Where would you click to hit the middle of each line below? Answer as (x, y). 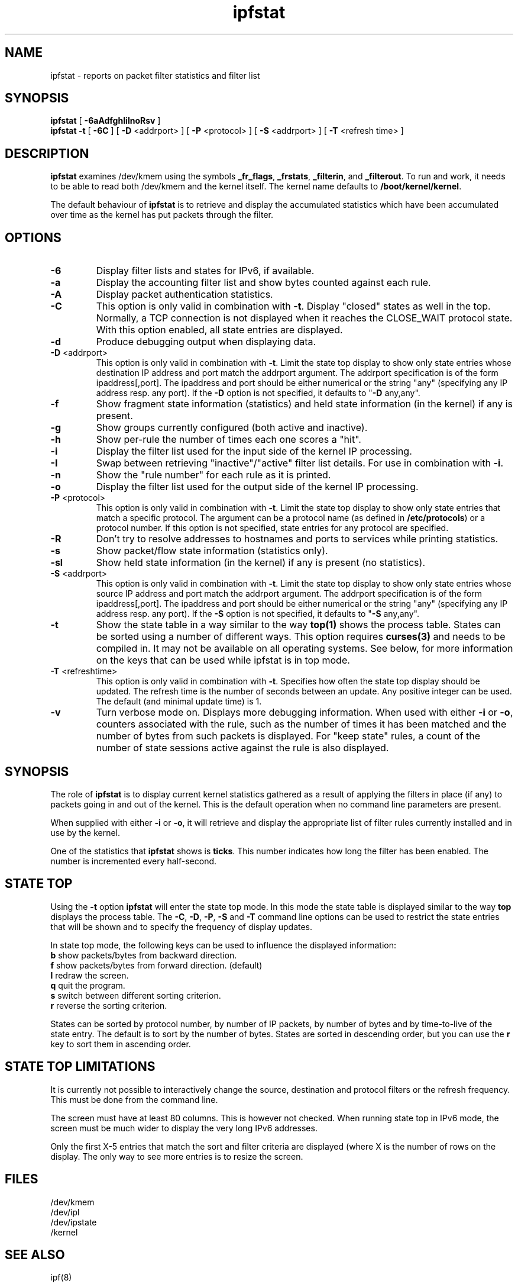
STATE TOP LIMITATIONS (80, 1067)
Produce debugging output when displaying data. (206, 342)
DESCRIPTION (47, 153)
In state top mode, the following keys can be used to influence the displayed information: (223, 945)
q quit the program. (88, 985)
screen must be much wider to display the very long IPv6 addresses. (184, 1128)
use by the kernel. (85, 832)
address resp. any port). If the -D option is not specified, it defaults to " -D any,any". (258, 393)
